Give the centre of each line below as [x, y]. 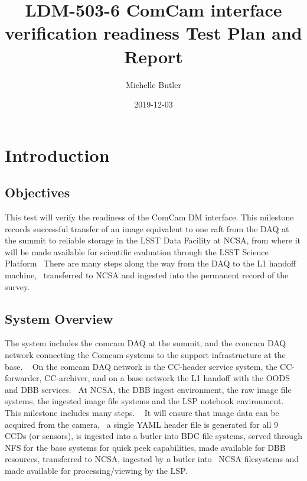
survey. [17, 286]
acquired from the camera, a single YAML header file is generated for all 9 [141, 424]
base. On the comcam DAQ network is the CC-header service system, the [141, 366]
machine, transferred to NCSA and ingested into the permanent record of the [147, 275]
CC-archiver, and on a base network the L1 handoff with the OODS [167, 378]
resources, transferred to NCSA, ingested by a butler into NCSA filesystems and [152, 459]
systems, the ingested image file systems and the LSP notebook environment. [144, 401]
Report [153, 56]
